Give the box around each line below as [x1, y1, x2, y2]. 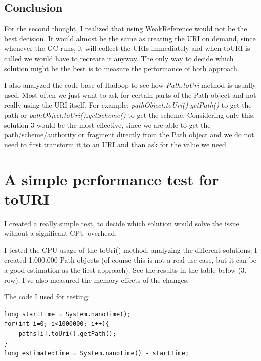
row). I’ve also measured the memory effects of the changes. [4, 274, 189, 285]
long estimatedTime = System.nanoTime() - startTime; [4, 350, 189, 357]
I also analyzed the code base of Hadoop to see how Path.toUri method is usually [4, 80, 256, 90]
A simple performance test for [4, 169, 219, 189]
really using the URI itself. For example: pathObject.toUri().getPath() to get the [4, 99, 252, 110]
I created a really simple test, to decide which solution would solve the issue [4, 218, 239, 228]
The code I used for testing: [4, 291, 90, 302]
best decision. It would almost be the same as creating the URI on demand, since [4, 33, 256, 43]
